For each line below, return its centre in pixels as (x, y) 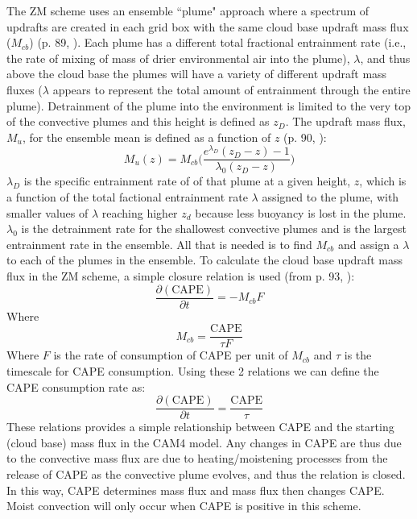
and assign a (369, 244)
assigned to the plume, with (330, 197)
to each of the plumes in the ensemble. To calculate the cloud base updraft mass (204, 260)
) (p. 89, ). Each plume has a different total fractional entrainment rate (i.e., (218, 42)
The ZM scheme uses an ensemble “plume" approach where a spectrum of (188, 10)
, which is (383, 181)
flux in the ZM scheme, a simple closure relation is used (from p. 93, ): (181, 276)
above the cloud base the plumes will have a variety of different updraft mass (197, 74)
